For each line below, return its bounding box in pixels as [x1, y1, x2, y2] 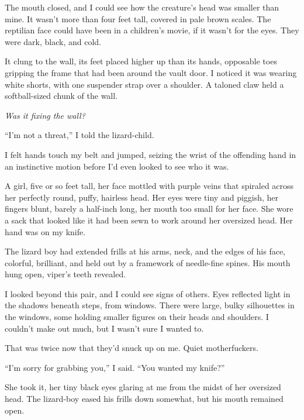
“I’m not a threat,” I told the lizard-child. [5, 129, 154, 141]
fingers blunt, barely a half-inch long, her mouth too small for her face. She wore [5, 202, 293, 215]
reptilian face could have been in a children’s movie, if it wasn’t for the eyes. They [5, 24, 299, 36]
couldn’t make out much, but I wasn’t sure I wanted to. [5, 322, 204, 334]
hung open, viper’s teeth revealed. [5, 268, 126, 280]
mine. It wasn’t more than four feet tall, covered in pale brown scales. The [5, 12, 271, 25]
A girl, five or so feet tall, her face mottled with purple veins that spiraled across [5, 180, 294, 192]
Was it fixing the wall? [5, 109, 85, 121]
